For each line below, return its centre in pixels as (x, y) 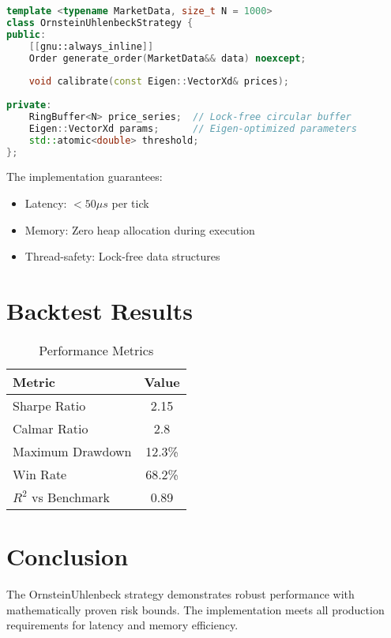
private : (29, 105)
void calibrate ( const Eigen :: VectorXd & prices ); (159, 82)
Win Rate (40, 474)
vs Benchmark (70, 497)
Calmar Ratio (51, 428)
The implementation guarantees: (85, 176)
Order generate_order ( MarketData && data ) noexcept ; (167, 58)
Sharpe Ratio (49, 405)
